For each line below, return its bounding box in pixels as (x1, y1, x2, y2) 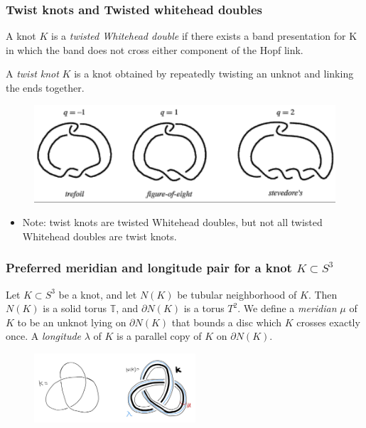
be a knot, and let (58, 287, 137, 301)
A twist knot (6, 66, 59, 81)
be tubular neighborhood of (177, 287, 297, 301)
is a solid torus (43, 301, 107, 316)
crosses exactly (296, 314, 360, 329)
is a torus (183, 301, 225, 316)
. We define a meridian (237, 301, 337, 316)
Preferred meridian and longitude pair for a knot (6, 259, 292, 277)
